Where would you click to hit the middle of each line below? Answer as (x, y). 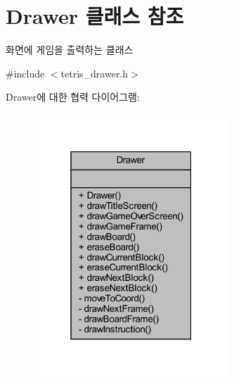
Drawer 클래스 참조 (95, 16)
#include (25, 73)
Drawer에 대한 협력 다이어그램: (73, 97)
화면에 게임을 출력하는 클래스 (70, 50)
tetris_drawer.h (95, 73)
